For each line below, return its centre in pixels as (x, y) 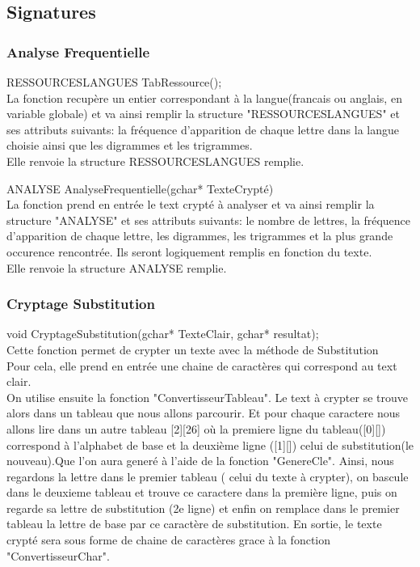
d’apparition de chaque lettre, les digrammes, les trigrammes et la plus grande (200, 236)
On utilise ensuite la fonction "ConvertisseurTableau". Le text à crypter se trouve (207, 397)
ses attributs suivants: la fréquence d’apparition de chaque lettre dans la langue (203, 129)
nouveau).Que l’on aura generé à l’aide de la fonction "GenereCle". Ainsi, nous (200, 461)
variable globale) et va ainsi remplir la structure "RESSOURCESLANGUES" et (203, 114)
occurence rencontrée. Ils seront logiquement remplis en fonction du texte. (189, 251)
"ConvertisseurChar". (58, 555)
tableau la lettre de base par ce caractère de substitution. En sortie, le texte (194, 524)
